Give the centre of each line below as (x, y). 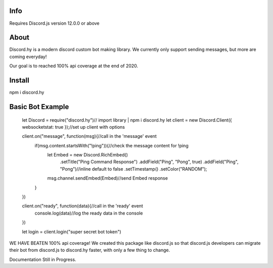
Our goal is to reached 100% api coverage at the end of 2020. (74, 66)
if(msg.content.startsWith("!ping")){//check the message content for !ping (112, 145)
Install (19, 81)
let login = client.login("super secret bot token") (72, 232)
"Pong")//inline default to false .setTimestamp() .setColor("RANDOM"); (133, 169)
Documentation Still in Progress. (43, 259)
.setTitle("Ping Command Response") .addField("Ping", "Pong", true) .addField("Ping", (149, 162)
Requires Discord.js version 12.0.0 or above (54, 23)
